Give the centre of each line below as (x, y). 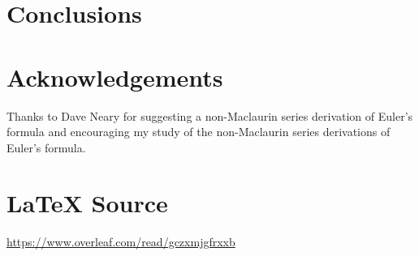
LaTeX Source (87, 203)
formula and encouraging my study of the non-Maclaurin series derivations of (199, 132)
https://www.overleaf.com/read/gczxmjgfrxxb (121, 242)
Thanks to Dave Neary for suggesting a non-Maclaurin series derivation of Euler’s (210, 115)
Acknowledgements (115, 77)
